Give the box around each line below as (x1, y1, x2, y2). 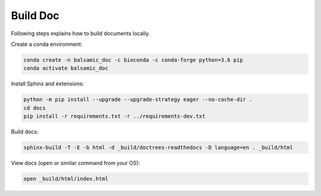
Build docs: (11, 128, 39, 135)
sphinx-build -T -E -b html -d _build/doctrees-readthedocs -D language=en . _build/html (23, 144, 294, 151)
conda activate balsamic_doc (23, 65, 109, 71)
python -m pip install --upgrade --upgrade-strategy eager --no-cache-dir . (23, 96, 253, 103)
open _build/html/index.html (23, 176, 109, 182)
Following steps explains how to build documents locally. (11, 30, 150, 37)
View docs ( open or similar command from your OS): (11, 160, 140, 167)
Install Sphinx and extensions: (11, 80, 84, 88)
